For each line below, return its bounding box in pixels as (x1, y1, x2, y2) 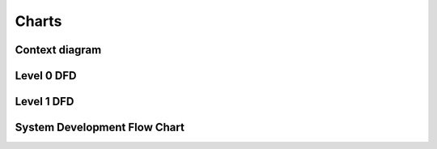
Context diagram (15, 43, 102, 57)
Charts (15, 12, 62, 30)
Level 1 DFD (15, 95, 74, 109)
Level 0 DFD (15, 69, 77, 83)
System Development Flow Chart (15, 121, 185, 134)
